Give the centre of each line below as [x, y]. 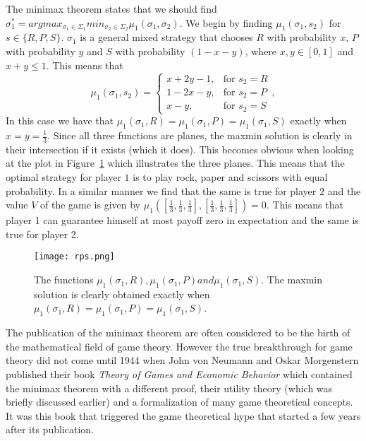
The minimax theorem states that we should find [111, 8]
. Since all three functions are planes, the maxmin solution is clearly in [200, 135]
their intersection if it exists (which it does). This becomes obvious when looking [180, 149]
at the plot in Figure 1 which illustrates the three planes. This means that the [175, 163]
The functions [64, 280]
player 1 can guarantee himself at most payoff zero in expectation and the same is [182, 220]
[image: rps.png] [74, 257]
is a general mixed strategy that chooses [166, 37]
